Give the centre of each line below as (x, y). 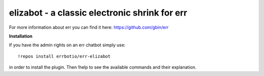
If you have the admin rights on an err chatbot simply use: (67, 45)
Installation (21, 36)
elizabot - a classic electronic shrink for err (98, 13)
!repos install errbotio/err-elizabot (64, 56)
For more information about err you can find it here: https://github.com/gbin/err (89, 27)
